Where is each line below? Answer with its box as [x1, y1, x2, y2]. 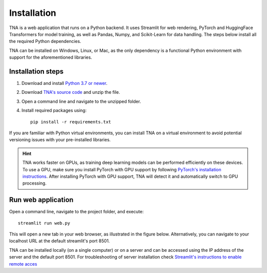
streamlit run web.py [18, 220, 70, 226]
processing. [22, 180, 47, 186]
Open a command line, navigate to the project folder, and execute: [9, 209, 144, 215]
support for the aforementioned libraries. [9, 54, 92, 60]
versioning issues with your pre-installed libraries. [9, 137, 111, 143]
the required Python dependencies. [9, 39, 82, 44]
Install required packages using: [21, 108, 87, 114]
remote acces [9, 261, 37, 267]
